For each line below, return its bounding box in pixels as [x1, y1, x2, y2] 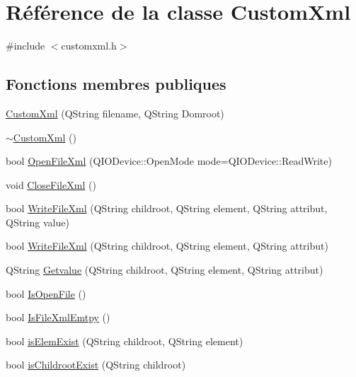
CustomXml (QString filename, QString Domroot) [6, 105, 224, 120]
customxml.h [61, 38, 117, 53]
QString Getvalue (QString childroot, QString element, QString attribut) [6, 262, 323, 277]
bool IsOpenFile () [6, 286, 86, 301]
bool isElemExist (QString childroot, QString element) [6, 333, 243, 348]
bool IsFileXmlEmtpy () [6, 310, 110, 325]
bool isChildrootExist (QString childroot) [6, 357, 186, 372]
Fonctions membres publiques [6, 73, 226, 95]
